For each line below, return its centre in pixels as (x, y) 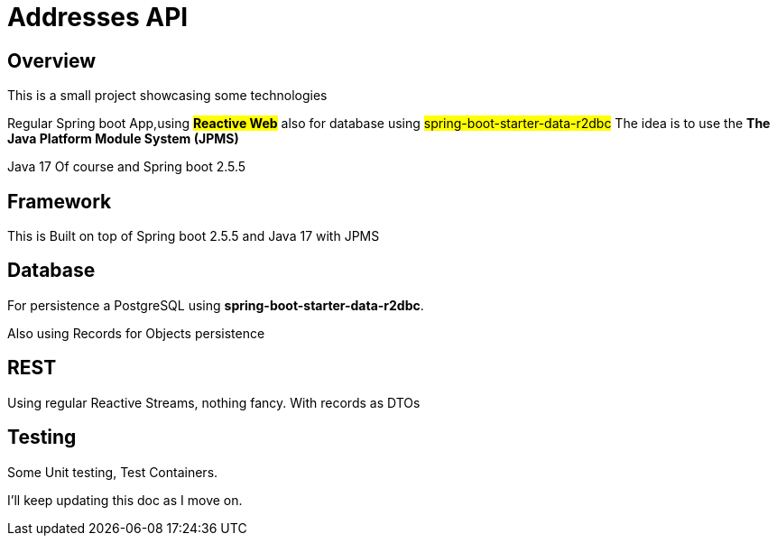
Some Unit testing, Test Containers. (113, 472)
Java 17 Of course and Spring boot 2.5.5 (127, 167)
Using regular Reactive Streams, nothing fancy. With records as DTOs (214, 402)
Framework (60, 201)
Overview (52, 60)
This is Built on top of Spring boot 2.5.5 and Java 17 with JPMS (194, 236)
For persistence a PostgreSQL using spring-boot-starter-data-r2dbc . (216, 305)
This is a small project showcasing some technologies (167, 96)
